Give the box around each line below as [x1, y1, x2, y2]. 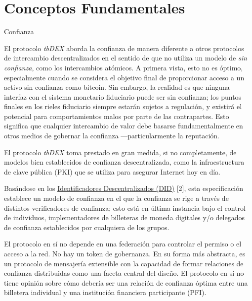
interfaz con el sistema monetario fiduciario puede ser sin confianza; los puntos [4, 91, 242, 102]
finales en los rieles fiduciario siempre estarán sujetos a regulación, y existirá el [4, 101, 242, 112]
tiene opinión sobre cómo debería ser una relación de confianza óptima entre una [4, 277, 248, 288]
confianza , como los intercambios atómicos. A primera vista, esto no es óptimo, [4, 62, 243, 72]
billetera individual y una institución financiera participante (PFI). [4, 287, 207, 298]
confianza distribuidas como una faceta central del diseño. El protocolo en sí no [4, 268, 244, 278]
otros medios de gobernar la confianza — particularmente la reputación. [4, 130, 219, 141]
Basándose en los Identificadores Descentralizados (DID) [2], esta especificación [4, 183, 244, 193]
